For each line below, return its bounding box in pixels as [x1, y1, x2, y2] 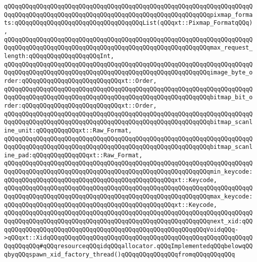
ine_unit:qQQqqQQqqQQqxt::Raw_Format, [4, 127, 132, 134]
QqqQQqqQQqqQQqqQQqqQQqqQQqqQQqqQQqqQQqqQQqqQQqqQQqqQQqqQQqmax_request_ [4, 44, 253, 52]
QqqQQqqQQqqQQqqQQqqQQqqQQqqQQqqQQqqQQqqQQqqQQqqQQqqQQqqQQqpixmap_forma [4, 11, 253, 18]
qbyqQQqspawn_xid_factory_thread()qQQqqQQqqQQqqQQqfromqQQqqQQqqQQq [4, 251, 235, 258]
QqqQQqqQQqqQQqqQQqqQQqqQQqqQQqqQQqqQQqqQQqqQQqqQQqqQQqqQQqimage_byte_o [4, 69, 253, 76]
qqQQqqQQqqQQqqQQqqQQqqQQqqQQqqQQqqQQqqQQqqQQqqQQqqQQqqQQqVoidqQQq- [4, 226, 239, 233]
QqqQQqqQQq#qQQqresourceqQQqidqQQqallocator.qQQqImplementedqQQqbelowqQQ [4, 243, 253, 250]
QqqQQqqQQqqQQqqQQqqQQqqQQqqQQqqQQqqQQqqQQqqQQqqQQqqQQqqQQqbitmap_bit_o [4, 94, 253, 101]
